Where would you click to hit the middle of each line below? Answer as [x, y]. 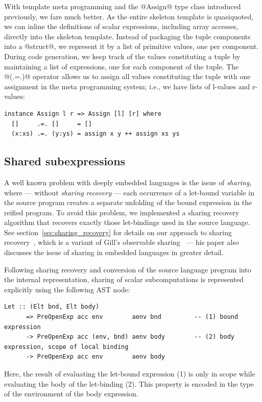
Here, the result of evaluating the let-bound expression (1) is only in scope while [130, 374]
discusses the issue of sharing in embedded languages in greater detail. [114, 252]
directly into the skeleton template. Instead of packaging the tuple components [127, 36]
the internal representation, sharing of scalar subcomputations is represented [124, 279]
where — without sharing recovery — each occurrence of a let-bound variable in [129, 192]
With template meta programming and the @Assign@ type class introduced [123, 6]
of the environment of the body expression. [71, 394]
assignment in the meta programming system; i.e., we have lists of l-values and [127, 86]
